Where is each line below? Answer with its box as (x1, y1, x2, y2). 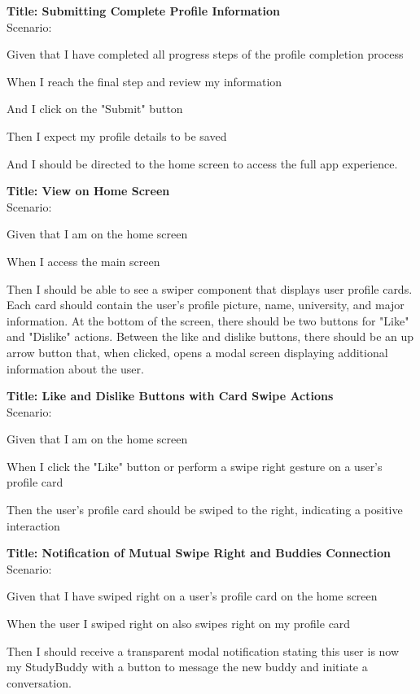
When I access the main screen (7, 252, 160, 269)
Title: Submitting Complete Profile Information (7, 2, 280, 19)
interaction (7, 517, 60, 534)
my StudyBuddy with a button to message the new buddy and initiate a (7, 658, 368, 675)
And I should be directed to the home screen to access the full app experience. (7, 155, 398, 172)
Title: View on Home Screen (7, 182, 170, 199)
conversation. (7, 674, 72, 691)
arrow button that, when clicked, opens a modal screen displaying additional (7, 343, 388, 360)
